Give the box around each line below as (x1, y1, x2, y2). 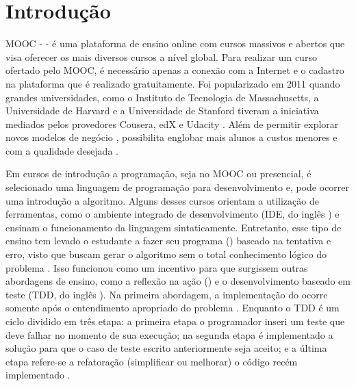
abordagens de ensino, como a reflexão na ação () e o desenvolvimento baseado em (5, 274, 351, 288)
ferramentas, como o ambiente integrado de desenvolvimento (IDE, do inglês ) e (5, 207, 340, 221)
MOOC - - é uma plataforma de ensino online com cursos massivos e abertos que (5, 36, 345, 51)
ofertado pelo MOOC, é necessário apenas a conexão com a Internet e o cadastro (5, 63, 344, 77)
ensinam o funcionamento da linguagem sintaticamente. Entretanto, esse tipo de (5, 220, 342, 234)
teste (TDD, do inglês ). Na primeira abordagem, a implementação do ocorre (5, 287, 328, 301)
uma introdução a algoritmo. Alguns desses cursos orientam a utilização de (5, 193, 319, 207)
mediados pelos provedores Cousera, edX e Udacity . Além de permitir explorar (5, 116, 339, 131)
